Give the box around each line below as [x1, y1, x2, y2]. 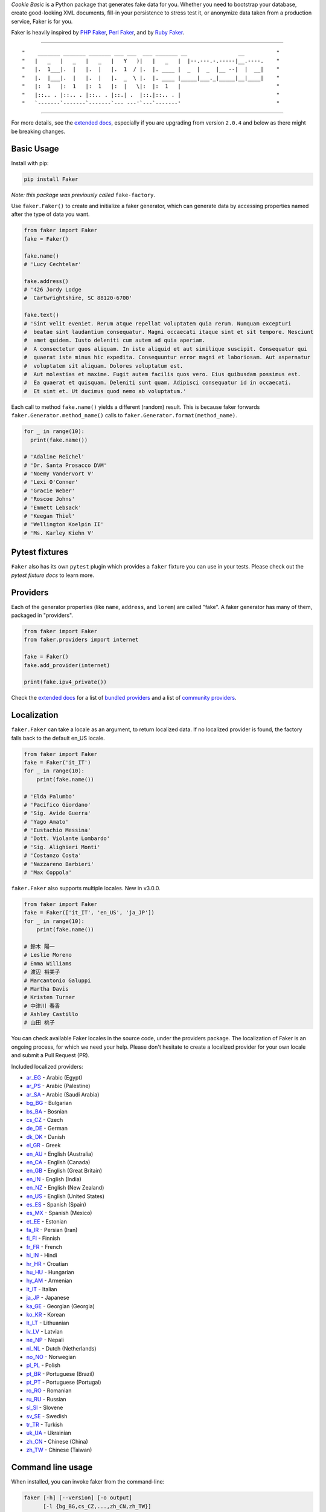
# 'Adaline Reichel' [24, 454, 85, 460]
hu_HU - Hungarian [26, 1269, 75, 1276]
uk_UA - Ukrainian [26, 1429, 72, 1436]
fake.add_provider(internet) [24, 662, 110, 668]
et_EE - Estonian [26, 1217, 68, 1225]
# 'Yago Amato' [24, 818, 69, 825]
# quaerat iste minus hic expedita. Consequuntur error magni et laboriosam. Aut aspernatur [24, 354, 311, 361]
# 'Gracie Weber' [24, 487, 75, 494]
